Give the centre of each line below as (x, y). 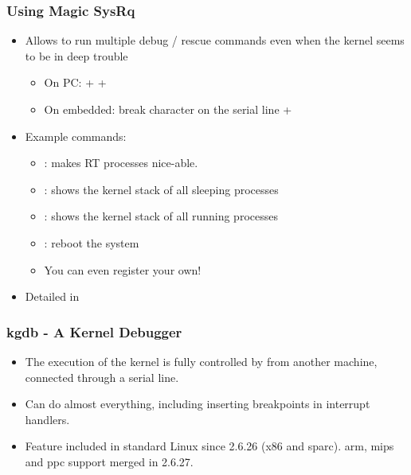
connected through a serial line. (102, 377)
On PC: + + (75, 82)
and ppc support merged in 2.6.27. (109, 461)
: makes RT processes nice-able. (121, 163)
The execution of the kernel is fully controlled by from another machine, (201, 361)
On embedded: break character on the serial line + (168, 109)
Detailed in (52, 296)
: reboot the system (92, 242)
